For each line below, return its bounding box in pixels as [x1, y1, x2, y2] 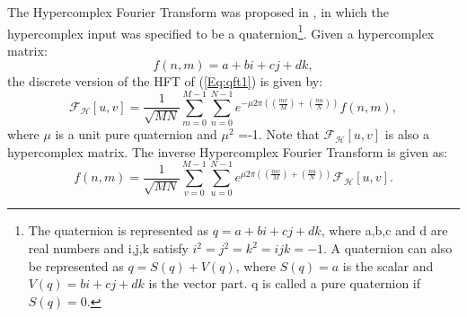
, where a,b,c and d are [321, 221, 448, 240]
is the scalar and [342, 256, 434, 275]
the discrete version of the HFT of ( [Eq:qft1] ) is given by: [7, 72, 323, 91]
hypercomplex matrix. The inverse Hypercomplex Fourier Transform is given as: [7, 142, 448, 161]
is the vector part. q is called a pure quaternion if [148, 274, 421, 293]
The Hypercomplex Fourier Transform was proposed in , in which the [7, 3, 389, 21]
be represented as [28, 256, 124, 275]
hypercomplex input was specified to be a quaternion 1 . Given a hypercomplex [7, 21, 435, 42]
